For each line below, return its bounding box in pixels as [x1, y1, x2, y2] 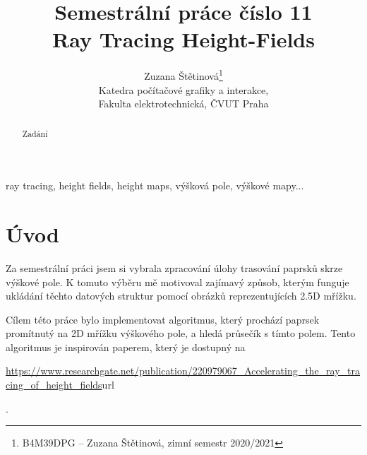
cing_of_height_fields [6, 377, 102, 392]
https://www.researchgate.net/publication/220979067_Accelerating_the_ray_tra [6, 363, 361, 378]
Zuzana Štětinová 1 [144, 66, 223, 83]
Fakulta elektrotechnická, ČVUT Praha [98, 96, 269, 111]
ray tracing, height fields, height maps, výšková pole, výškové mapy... [6, 178, 304, 193]
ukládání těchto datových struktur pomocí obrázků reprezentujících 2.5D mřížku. [6, 288, 356, 303]
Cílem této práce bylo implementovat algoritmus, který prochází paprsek [6, 312, 320, 326]
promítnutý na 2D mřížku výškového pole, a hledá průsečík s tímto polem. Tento [6, 326, 356, 341]
